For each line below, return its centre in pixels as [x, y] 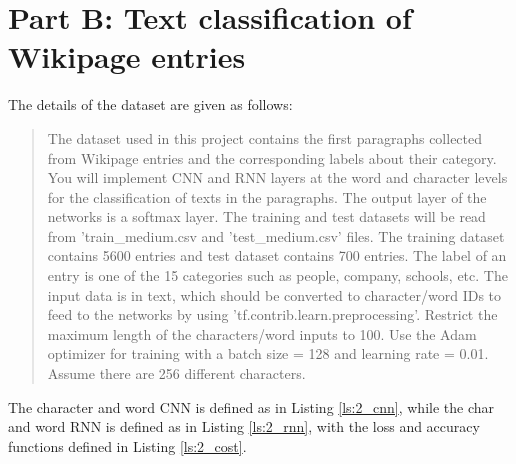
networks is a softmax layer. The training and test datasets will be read [266, 216]
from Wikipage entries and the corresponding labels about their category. [272, 157]
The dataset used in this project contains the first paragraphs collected [265, 137]
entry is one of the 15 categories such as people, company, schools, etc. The [277, 275]
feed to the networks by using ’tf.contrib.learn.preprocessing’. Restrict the [272, 314]
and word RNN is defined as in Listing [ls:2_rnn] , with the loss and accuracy [244, 426]
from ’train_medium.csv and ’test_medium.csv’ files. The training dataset [276, 235]
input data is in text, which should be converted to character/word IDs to [274, 294]
